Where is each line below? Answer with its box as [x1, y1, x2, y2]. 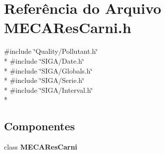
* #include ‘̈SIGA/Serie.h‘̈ [4, 75, 84, 85]
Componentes [4, 118, 75, 134]
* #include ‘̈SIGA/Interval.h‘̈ [4, 84, 93, 95]
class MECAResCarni [4, 142, 77, 152]
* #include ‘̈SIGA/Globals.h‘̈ [4, 65, 93, 76]
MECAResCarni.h [4, 17, 131, 38]
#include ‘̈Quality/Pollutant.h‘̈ [4, 46, 98, 56]
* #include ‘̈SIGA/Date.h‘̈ [4, 55, 84, 66]
